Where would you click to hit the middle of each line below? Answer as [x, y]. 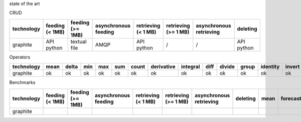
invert [292, 66]
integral [190, 66]
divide [227, 66]
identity [270, 66]
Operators [20, 57]
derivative [163, 66]
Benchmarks [22, 82]
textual [79, 41]
